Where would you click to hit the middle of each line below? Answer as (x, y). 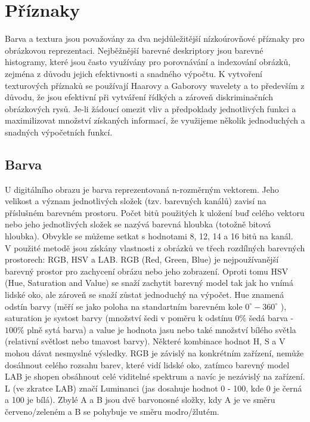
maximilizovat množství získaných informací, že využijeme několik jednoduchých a (155, 120)
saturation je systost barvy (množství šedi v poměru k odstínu (119, 318)
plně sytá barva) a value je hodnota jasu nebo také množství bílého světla (162, 329)
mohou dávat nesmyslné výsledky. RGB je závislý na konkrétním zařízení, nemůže (154, 352)
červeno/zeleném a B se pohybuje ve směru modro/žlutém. (112, 411)
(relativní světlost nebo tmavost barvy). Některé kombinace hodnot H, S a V (145, 341)
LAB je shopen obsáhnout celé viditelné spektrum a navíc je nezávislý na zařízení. (155, 376)
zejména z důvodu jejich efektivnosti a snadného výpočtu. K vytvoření (134, 73)
